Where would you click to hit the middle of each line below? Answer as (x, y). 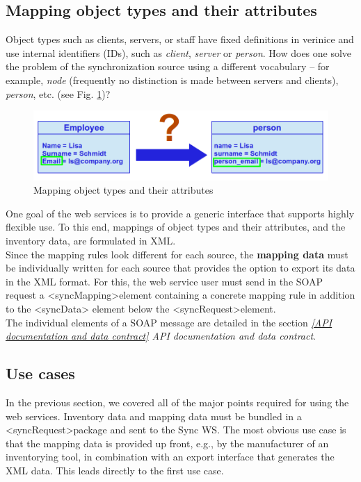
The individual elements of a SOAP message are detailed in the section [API (169, 322)
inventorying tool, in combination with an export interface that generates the (170, 457)
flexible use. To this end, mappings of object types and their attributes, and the (176, 227)
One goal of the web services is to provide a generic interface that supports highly (180, 213)
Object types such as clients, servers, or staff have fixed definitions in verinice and (180, 39)
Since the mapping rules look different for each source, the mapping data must (177, 254)
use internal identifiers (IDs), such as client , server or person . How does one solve (179, 52)
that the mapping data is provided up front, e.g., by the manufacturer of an (167, 443)
